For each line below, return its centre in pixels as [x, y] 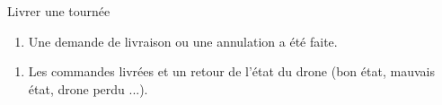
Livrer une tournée [59, 11]
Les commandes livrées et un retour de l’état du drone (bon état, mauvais [231, 71]
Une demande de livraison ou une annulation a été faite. [183, 41]
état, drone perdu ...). [88, 88]
